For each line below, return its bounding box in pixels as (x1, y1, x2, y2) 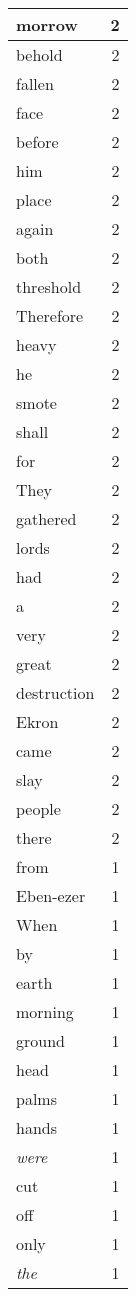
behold (16, 43, 63, 66)
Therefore (16, 304, 84, 327)
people (16, 797, 61, 820)
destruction (16, 681, 95, 704)
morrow (16, 13, 78, 36)
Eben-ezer (16, 884, 86, 907)
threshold (16, 275, 82, 298)
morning (16, 1000, 74, 1023)
